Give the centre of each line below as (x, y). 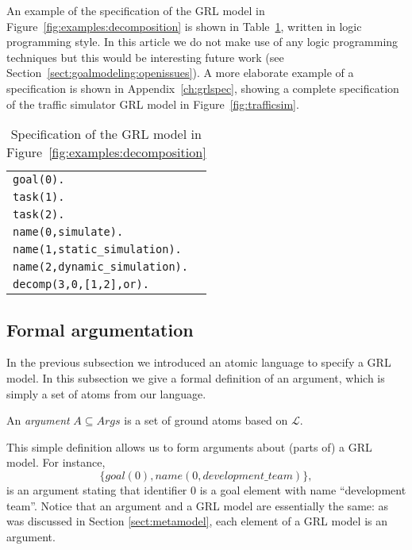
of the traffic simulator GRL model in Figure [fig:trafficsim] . (153, 104)
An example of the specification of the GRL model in (136, 10)
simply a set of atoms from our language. (106, 393)
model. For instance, (56, 462)
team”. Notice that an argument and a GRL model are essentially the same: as (198, 505)
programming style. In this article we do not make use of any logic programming (202, 42)
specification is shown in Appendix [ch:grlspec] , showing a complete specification (203, 88)
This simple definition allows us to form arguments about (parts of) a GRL (189, 446)
